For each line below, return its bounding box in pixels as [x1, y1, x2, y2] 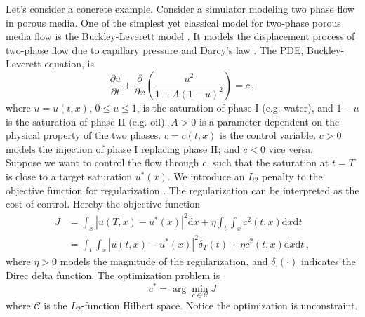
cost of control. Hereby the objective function [6, 196, 201, 211]
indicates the [300, 254, 356, 269]
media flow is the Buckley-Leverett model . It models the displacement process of [6, 29, 355, 43]
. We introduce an [167, 168, 245, 183]
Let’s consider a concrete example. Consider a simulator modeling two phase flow [6, 1, 354, 15]
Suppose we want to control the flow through [6, 155, 199, 170]
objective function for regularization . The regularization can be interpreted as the [6, 182, 359, 197]
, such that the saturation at [206, 155, 329, 170]
